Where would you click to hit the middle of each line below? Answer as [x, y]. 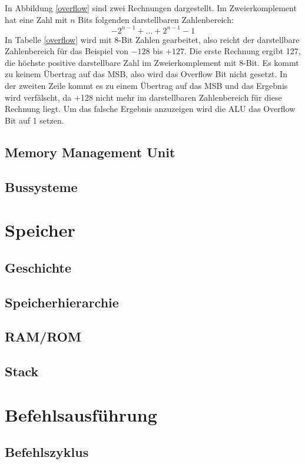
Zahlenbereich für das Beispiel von [67, 51]
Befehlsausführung [81, 414]
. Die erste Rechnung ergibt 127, [243, 51]
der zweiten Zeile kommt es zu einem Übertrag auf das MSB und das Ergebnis [146, 86]
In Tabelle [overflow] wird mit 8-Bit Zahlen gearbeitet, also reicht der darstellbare [152, 39]
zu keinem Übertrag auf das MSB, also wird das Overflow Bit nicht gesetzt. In [146, 74]
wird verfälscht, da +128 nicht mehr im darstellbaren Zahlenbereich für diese [143, 97]
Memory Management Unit [90, 152]
